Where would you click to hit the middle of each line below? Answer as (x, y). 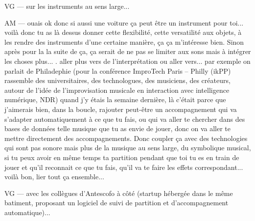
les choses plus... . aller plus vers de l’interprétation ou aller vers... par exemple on (127, 61)
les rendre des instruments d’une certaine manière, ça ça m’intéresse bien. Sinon (124, 41)
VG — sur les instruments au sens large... (67, 6)
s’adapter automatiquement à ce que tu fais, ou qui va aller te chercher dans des (125, 119)
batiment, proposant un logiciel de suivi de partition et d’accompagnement (116, 203)
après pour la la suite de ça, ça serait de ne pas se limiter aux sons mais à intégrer (128, 51)
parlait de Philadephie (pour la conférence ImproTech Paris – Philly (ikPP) (118, 70)
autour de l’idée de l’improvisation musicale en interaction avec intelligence (117, 90)
